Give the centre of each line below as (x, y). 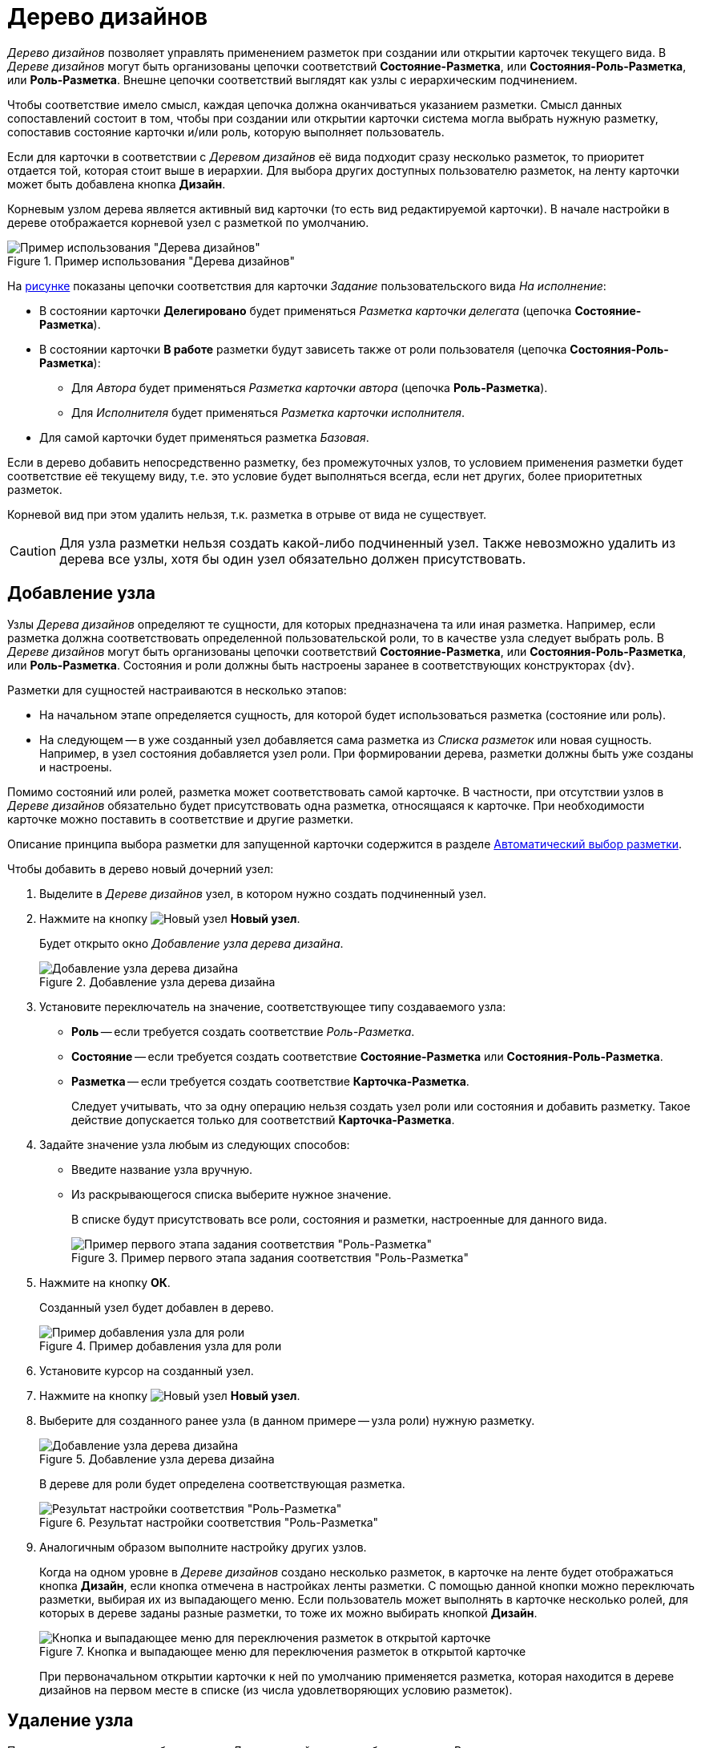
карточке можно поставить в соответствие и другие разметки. (180, 819)
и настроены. (76, 767)
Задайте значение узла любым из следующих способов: (195, 1144)
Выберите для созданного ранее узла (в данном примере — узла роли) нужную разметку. (287, 1420)
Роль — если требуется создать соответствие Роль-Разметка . (243, 1031)
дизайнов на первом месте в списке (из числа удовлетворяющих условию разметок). (276, 1689)
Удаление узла (71, 1721)
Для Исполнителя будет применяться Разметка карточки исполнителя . (268, 412)
